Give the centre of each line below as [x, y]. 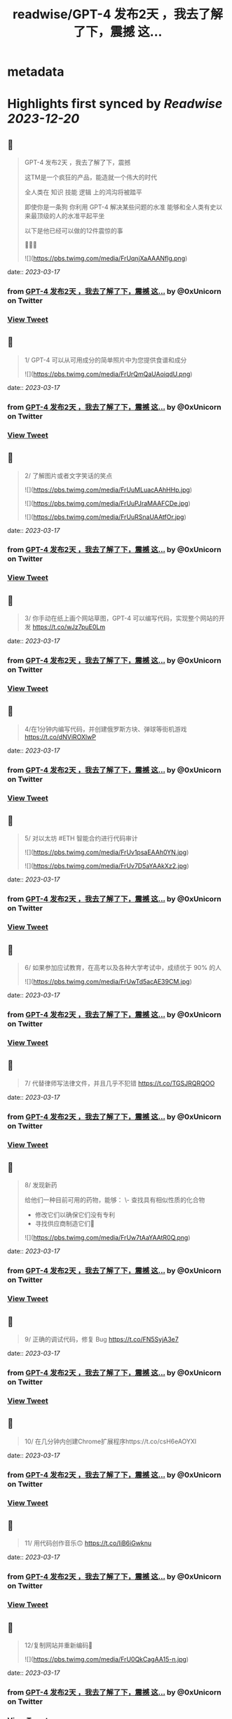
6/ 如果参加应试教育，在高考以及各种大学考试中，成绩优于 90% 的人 [123, 968]
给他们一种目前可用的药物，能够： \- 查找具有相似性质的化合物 [115, 1200]
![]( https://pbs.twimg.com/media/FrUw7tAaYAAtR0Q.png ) [107, 1238]
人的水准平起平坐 [80, 216]
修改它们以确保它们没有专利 [75, 1215]
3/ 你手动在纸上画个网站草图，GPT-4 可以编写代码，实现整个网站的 [122, 619]
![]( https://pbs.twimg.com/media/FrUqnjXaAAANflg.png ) [106, 258]
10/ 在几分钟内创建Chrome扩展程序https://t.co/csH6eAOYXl [110, 1441]
